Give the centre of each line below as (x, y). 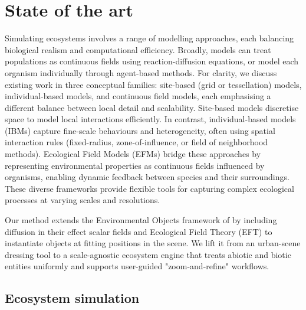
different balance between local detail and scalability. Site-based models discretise (152, 107)
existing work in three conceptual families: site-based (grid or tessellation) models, (153, 84)
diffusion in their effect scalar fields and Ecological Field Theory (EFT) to (139, 231)
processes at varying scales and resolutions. (83, 200)
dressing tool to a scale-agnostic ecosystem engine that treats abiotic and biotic (148, 254)
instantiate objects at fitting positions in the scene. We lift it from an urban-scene (153, 243)
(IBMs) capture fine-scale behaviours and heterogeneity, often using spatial (140, 130)
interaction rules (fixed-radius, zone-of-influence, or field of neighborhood (136, 142)
